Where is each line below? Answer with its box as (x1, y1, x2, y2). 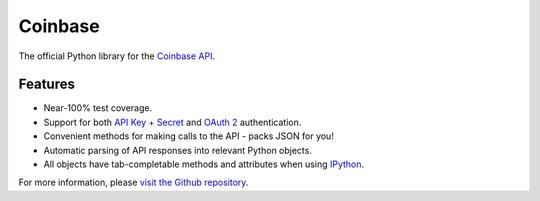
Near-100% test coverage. (43, 102, 153, 114)
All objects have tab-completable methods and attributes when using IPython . (43, 158, 365, 170)
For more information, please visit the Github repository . (18, 176, 249, 189)
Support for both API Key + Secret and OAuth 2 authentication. (43, 116, 302, 128)
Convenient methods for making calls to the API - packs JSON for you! (43, 130, 334, 142)
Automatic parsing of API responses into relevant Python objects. (43, 144, 312, 156)
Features (18, 76, 75, 93)
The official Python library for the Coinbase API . (18, 50, 215, 62)
